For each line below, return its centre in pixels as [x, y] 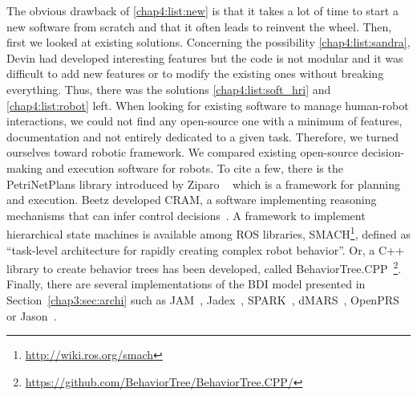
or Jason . [32, 315]
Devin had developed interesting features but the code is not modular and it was [205, 57]
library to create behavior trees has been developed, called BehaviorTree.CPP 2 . [204, 267]
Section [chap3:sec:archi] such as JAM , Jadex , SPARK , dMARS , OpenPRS [203, 300]
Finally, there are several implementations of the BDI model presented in [186, 284]
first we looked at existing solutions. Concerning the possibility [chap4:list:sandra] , [208, 42]
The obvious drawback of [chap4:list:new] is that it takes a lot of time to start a [202, 10]
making [24, 167]
